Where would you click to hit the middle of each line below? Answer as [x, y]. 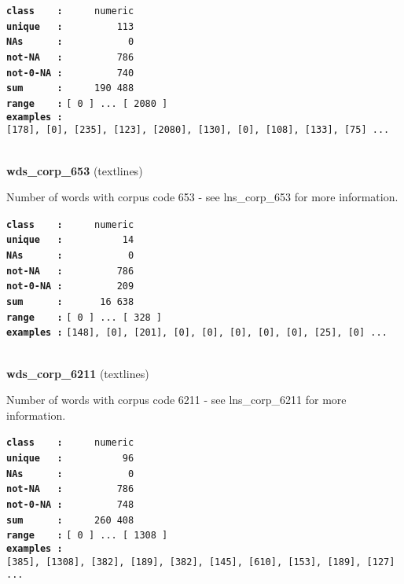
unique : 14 [70, 240]
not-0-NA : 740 [70, 73]
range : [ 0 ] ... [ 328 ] [84, 317]
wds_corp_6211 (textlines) [78, 373]
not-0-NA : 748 [70, 504]
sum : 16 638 [70, 301]
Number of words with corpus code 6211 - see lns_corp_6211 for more [176, 400]
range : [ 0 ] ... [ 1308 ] [87, 536]
